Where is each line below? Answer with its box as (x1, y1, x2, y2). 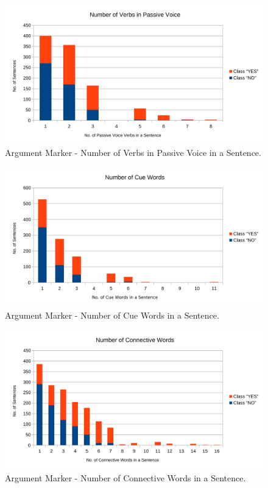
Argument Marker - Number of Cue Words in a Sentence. (5, 308, 219, 321)
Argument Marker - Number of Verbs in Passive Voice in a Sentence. (5, 146, 261, 159)
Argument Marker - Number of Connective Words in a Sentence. (5, 471, 246, 484)
